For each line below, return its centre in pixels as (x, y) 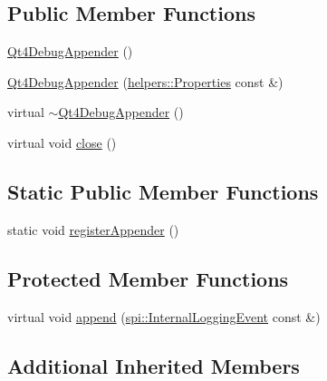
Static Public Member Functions (163, 191)
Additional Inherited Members (154, 365)
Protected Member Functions (148, 278)
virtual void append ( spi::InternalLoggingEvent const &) (164, 316)
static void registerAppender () (93, 229)
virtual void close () (62, 142)
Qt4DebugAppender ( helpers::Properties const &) (145, 81)
